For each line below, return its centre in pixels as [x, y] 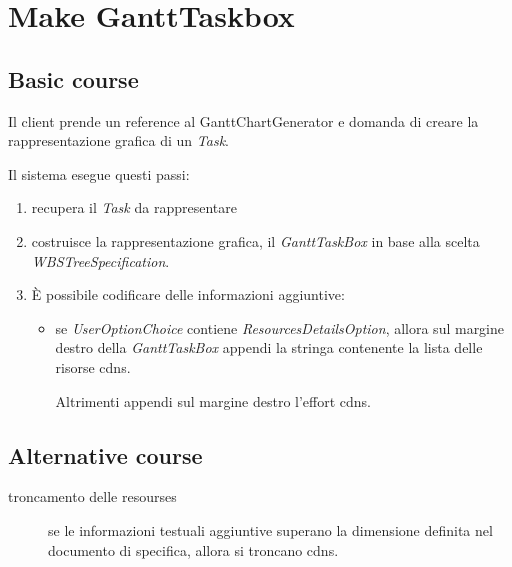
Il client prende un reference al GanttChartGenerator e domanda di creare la [243, 120]
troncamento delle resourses [92, 496]
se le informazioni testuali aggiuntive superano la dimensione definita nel [270, 529]
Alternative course [105, 454]
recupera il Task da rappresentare [134, 207]
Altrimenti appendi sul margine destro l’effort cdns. [213, 400]
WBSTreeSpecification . [100, 260]
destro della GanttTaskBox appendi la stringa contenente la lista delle [269, 347]
